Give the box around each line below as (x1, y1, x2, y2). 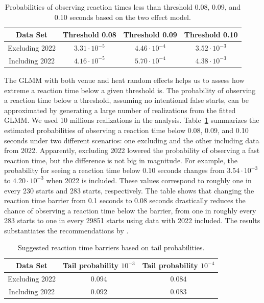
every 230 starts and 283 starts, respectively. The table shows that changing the (4, 185, 254, 196)
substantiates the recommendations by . (4, 225, 129, 235)
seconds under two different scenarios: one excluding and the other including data (4, 135, 259, 145)
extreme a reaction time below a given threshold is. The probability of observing (4, 84, 256, 95)
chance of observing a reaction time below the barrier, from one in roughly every (4, 205, 256, 215)
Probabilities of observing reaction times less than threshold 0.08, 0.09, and (5, 2, 241, 12)
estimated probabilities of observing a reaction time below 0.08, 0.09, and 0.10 (4, 124, 249, 135)
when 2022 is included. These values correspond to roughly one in (46, 175, 252, 185)
